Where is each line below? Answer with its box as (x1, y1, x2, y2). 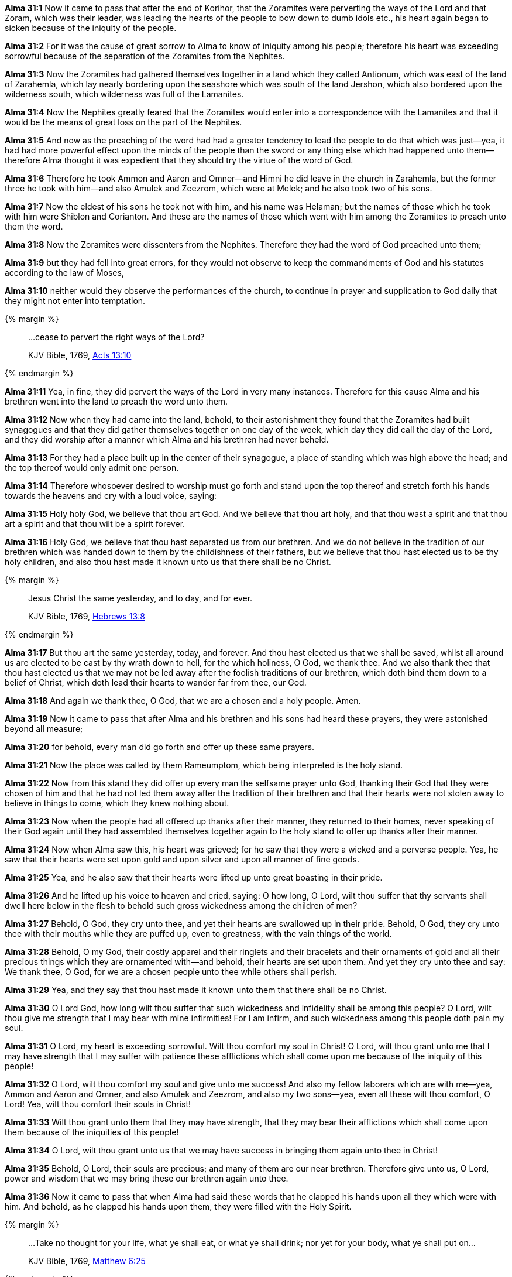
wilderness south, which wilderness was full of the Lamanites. (5, 89, 244, 99)
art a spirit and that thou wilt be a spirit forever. (5, 519, 185, 529)
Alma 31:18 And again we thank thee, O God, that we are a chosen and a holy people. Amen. (5, 696, 361, 706)
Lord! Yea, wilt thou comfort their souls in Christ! (5, 1099, 191, 1109)
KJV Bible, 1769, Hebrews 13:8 (28, 611, 145, 621)
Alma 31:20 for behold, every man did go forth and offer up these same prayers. (5, 742, 314, 752)
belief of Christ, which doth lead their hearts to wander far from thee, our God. (5, 677, 307, 687)
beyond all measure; (5, 724, 83, 734)
